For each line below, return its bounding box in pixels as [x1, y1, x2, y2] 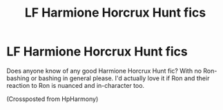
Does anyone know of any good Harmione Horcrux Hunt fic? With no [6, 66, 202, 75]
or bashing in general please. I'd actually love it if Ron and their [30, 74, 210, 82]
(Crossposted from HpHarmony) [6, 95, 99, 103]
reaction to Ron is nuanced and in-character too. [6, 81, 145, 89]
